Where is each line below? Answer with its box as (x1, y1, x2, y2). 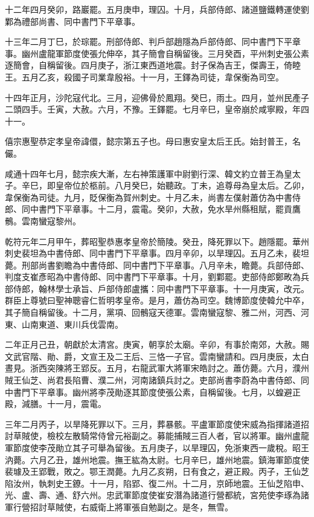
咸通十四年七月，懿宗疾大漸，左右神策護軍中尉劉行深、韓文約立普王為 (5, 167, 284, 180)
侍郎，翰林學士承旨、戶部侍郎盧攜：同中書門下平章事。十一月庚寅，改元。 (13, 282, 309, 294)
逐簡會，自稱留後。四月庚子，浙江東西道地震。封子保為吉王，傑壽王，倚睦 (5, 59, 301, 71)
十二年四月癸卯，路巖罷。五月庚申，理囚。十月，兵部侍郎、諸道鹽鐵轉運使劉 (5, 3, 309, 15)
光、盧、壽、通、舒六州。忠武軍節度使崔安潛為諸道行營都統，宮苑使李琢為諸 (5, 489, 309, 501)
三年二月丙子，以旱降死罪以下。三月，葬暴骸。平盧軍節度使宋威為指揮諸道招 (5, 417, 309, 430)
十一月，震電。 (46, 397, 106, 410)
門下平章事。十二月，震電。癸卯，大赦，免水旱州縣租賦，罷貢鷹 (46, 203, 301, 215)
